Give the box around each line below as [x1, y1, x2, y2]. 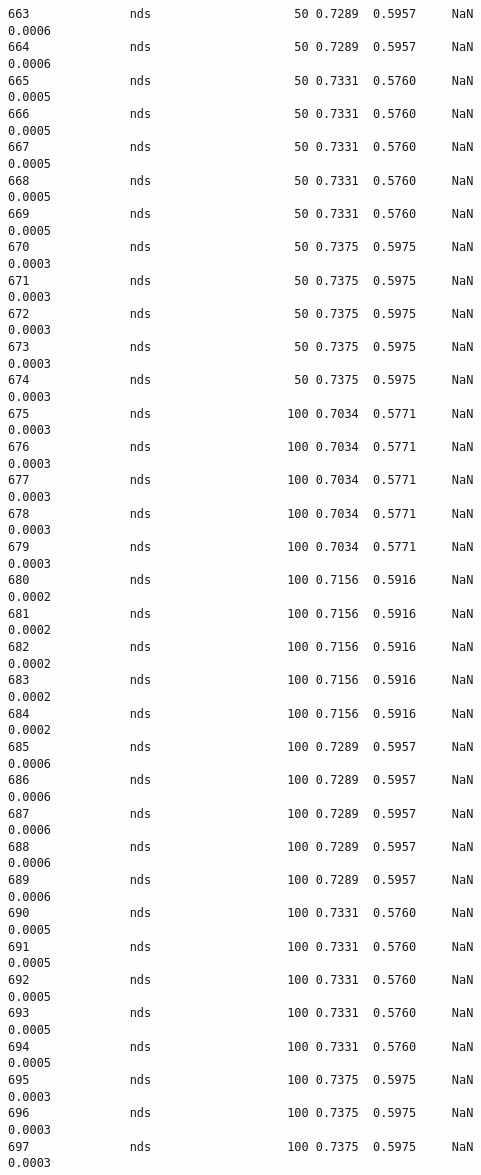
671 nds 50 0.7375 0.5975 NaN [8, 273, 474, 288]
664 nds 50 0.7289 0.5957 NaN [8, 40, 474, 55]
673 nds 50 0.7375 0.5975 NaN [8, 340, 474, 355]
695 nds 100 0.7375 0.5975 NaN [8, 1073, 474, 1087]
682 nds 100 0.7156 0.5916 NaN [8, 639, 474, 654]
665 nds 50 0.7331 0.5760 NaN [8, 73, 474, 88]
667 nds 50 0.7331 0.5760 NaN [8, 140, 474, 155]
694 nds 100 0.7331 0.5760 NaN [8, 1039, 474, 1054]
